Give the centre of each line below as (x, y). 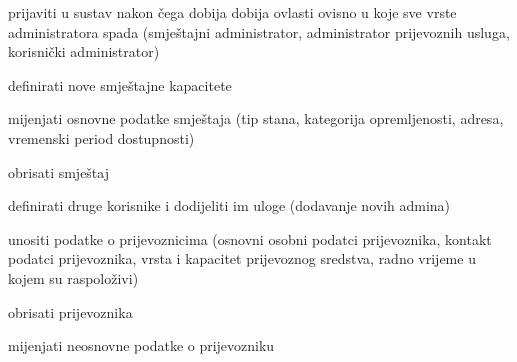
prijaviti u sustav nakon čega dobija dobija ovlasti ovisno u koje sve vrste (232, 12)
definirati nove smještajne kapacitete (120, 84)
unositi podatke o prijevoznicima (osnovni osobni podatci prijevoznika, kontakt (250, 238)
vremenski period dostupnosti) (101, 137)
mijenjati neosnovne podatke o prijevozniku (141, 345)
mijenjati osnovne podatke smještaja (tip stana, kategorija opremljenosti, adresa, (256, 118)
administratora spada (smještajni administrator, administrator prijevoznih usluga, (259, 31)
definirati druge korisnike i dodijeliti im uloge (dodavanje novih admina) (229, 205)
